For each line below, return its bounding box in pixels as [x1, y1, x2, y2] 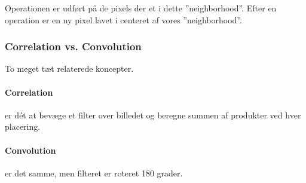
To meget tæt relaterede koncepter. [5, 62, 134, 75]
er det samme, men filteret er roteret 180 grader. [5, 166, 183, 179]
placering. [5, 120, 41, 133]
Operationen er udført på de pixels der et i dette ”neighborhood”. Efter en [5, 2, 277, 14]
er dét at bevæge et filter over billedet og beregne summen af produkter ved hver [5, 108, 301, 121]
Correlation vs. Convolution [5, 39, 142, 54]
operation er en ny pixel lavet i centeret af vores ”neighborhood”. [5, 13, 242, 26]
